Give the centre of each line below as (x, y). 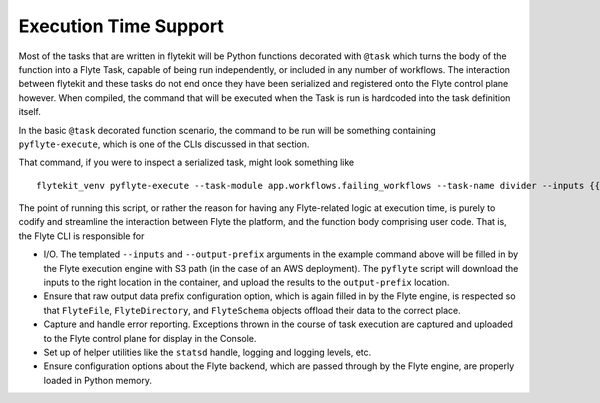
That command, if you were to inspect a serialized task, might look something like (186, 162)
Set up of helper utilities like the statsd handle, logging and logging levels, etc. (207, 352)
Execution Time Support (121, 26)
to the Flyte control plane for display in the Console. (150, 338)
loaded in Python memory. (97, 380)
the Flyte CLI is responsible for (81, 236)
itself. (30, 112)
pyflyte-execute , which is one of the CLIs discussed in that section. (164, 144)
